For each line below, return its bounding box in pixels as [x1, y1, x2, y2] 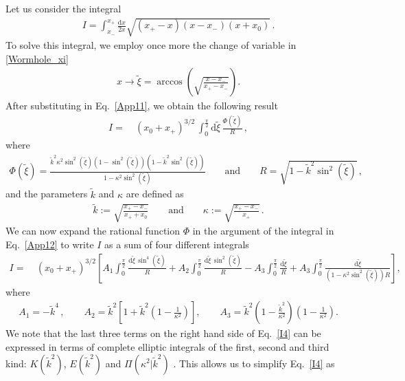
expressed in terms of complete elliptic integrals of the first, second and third [5, 339, 329, 353]
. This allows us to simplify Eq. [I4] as [173, 356, 335, 370]
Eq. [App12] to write [5, 237, 94, 252]
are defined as [126, 186, 184, 201]
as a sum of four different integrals [104, 237, 249, 252]
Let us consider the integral [5, 1, 121, 15]
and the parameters [5, 186, 88, 201]
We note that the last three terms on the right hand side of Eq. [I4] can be [5, 326, 321, 340]
